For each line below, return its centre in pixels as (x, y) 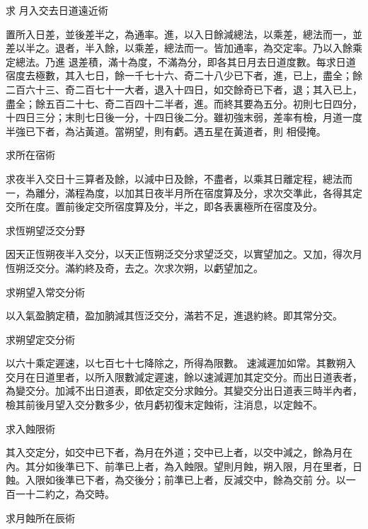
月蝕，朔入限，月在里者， (293, 466)
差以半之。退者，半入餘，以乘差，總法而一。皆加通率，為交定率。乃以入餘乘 (184, 48)
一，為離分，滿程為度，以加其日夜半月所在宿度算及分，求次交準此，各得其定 (184, 192)
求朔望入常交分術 (45, 291)
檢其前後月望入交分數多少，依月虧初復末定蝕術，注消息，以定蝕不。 (164, 405)
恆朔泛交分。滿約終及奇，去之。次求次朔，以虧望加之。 (134, 267)
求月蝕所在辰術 (40, 517)
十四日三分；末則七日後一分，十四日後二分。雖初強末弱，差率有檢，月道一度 (184, 117)
